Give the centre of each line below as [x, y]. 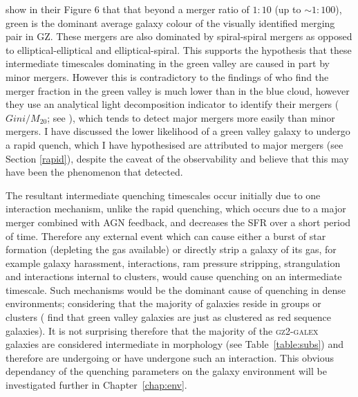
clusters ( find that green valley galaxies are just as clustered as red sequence [168, 317]
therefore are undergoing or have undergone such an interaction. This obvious [170, 357]
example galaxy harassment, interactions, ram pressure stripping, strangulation [173, 262]
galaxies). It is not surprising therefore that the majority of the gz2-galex [162, 330]
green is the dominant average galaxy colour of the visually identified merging [170, 22]
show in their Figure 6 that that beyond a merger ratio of [128, 9]
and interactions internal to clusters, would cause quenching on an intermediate [174, 276]
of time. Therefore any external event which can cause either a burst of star [166, 236]
